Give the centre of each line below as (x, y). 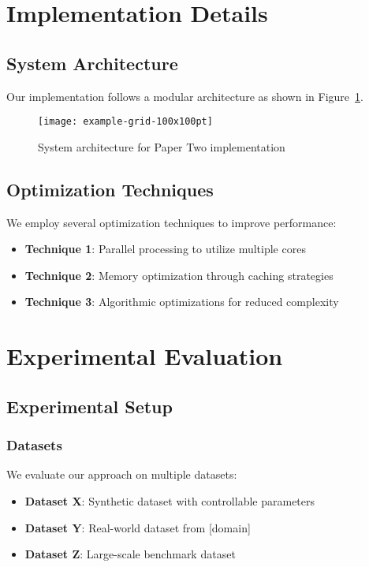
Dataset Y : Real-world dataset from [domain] (138, 527)
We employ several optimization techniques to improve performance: (171, 222)
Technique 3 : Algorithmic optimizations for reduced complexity (182, 302)
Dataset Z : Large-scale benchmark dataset (130, 554)
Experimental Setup (89, 406)
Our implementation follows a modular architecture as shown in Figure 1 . (185, 96)
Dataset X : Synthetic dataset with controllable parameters (170, 500)
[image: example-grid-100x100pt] (125, 122)
